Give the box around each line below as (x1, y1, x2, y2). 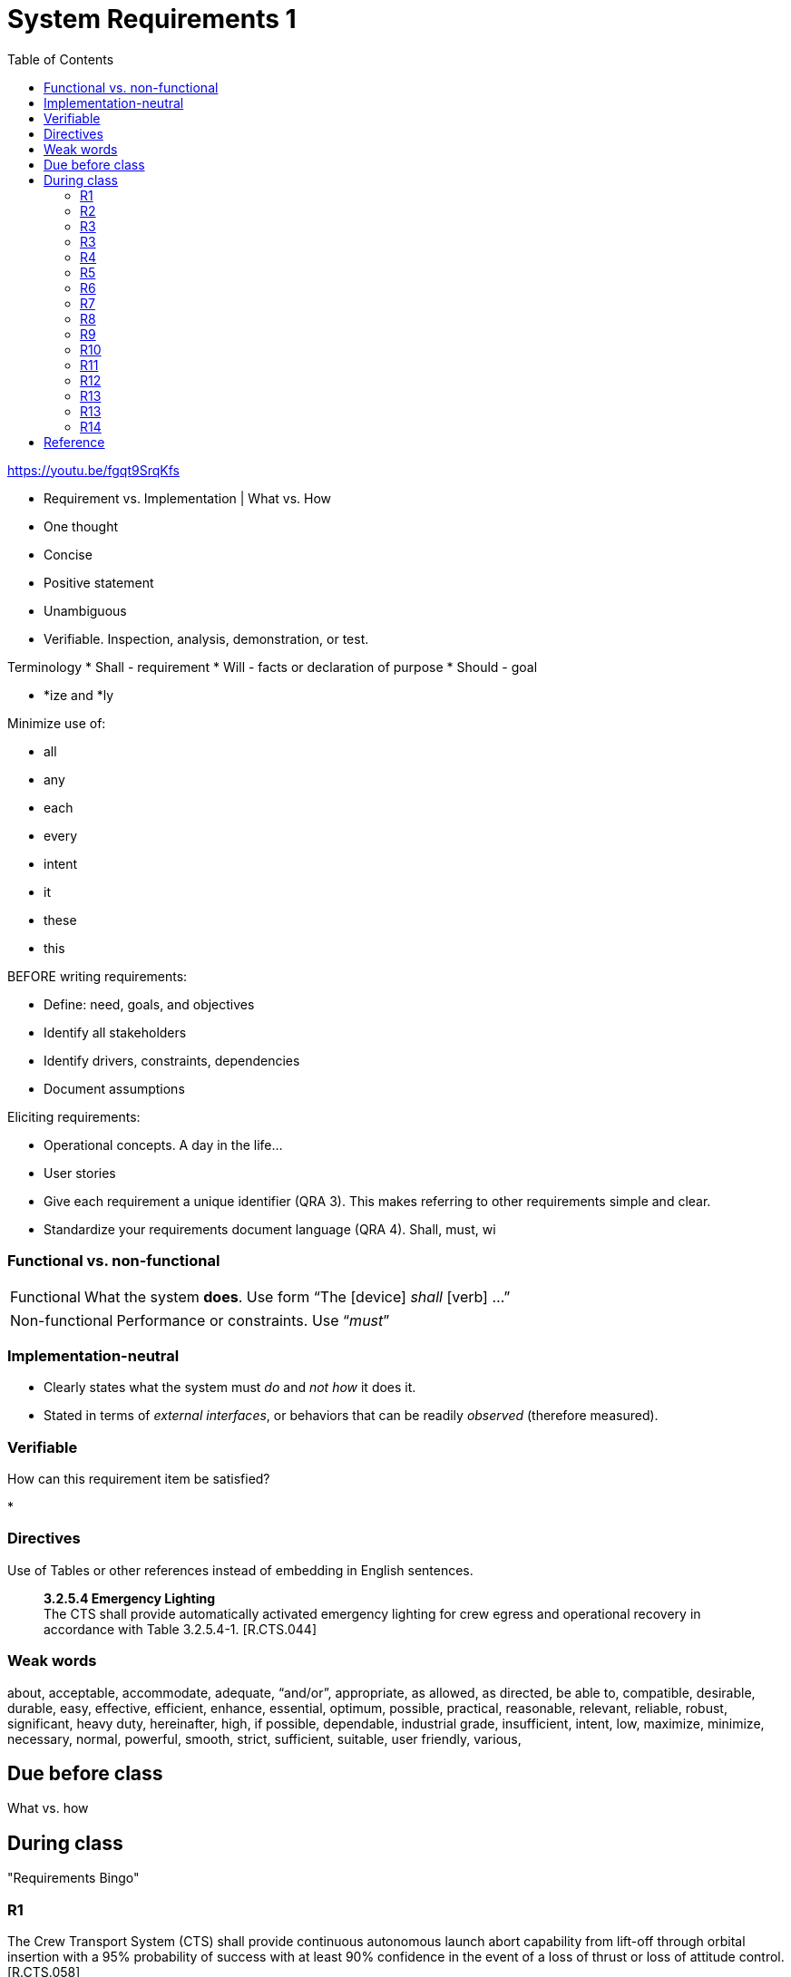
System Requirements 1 (7, 4, 297, 34)
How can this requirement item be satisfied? (7, 1471, 270, 1486)
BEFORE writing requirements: (7, 968, 188, 984)
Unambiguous (44, 602, 127, 618)
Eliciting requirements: (7, 1108, 141, 1125)
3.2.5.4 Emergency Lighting (44, 1590, 216, 1606)
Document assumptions (44, 1080, 185, 1096)
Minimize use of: (7, 715, 106, 731)
